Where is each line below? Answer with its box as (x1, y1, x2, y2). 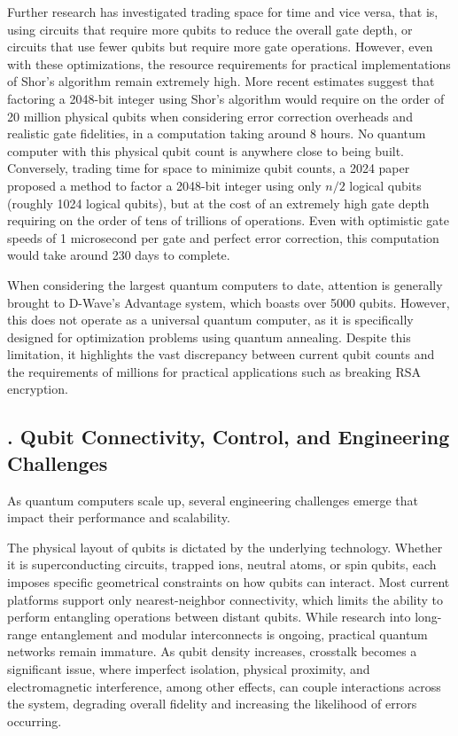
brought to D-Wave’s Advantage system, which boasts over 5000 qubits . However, (7, 293, 450, 311)
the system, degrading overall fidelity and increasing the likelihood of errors (7, 694, 417, 713)
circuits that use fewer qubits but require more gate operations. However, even (7, 37, 433, 56)
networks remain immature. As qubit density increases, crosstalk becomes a (7, 642, 417, 661)
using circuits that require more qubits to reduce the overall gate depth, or (7, 20, 413, 38)
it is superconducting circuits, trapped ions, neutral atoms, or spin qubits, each (7, 555, 437, 574)
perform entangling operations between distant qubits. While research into (7, 607, 411, 626)
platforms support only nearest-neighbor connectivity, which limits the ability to (7, 590, 444, 608)
